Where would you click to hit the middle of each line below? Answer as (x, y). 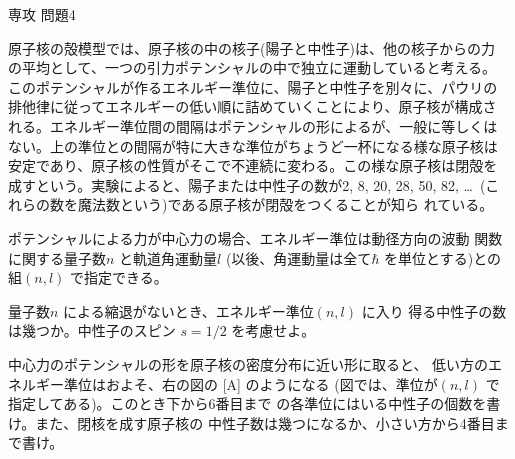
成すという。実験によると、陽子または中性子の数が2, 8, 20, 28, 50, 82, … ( (247, 184)
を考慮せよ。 (273, 330)
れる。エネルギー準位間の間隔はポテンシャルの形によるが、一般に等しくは (253, 125)
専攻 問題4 (42, 14)
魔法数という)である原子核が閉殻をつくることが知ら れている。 (285, 204)
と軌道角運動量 (168, 257)
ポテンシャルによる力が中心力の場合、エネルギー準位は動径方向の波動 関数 (255, 237)
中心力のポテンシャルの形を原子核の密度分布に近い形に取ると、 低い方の (248, 363)
